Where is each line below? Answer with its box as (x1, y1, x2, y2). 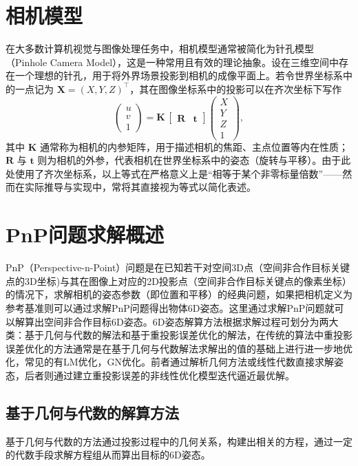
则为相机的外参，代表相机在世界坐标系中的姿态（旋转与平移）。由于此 (37, 153, 351, 167)
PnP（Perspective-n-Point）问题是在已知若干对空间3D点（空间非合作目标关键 (6, 260, 350, 275)
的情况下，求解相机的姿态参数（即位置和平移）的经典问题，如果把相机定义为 (6, 287, 352, 301)
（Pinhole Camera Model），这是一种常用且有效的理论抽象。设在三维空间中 (6, 54, 339, 69)
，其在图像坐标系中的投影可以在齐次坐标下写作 (129, 81, 342, 96)
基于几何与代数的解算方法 (6, 401, 179, 423)
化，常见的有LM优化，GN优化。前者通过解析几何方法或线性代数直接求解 (6, 354, 335, 369)
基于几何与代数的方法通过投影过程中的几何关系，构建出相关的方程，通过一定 (6, 434, 352, 448)
